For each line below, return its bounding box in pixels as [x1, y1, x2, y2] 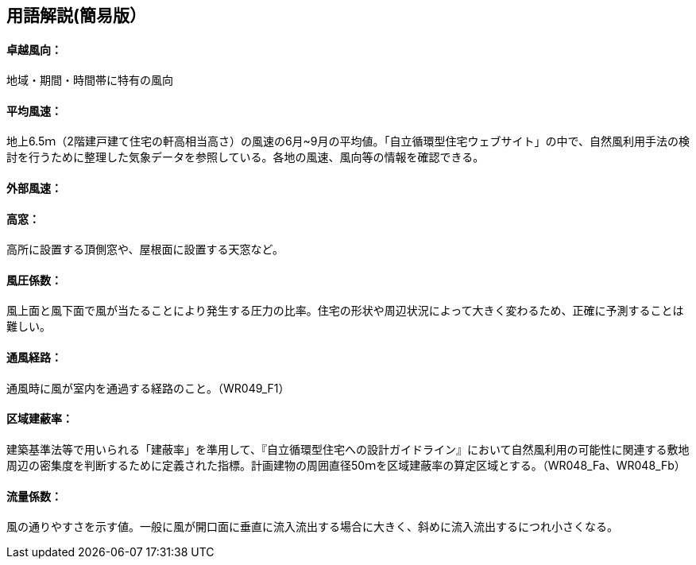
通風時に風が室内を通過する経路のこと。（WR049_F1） [6, 381, 290, 395]
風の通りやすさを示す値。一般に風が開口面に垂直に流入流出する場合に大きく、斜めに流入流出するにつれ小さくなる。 [6, 520, 618, 534]
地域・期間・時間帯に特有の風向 [6, 73, 173, 87]
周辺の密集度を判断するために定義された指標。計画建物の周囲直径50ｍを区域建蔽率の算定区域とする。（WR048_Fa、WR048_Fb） [6, 458, 686, 472]
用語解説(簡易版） [6, 6, 146, 25]
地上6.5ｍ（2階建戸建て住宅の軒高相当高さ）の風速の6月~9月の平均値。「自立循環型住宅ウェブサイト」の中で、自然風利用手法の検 [6, 134, 690, 149]
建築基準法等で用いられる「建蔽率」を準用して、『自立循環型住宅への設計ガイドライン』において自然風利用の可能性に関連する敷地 [6, 442, 690, 456]
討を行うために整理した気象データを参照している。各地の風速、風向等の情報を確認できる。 [6, 150, 485, 164]
